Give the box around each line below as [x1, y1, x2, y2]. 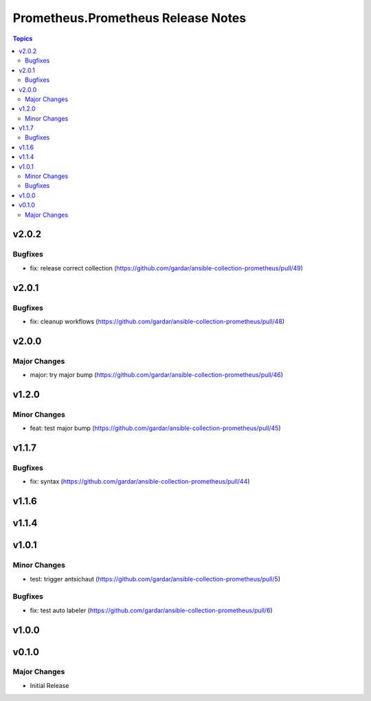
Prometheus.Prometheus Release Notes [12, 10, 247, 25]
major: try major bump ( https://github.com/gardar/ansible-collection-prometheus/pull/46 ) [30, 371, 284, 379]
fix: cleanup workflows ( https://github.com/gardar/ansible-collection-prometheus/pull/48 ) [30, 317, 285, 325]
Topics [12, 34, 33, 43]
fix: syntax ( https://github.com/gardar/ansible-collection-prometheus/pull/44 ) [30, 477, 250, 486]
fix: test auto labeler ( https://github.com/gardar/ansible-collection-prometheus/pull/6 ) [30, 606, 273, 614]
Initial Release [30, 681, 69, 689]
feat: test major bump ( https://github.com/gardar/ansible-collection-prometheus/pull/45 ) [30, 424, 281, 433]
